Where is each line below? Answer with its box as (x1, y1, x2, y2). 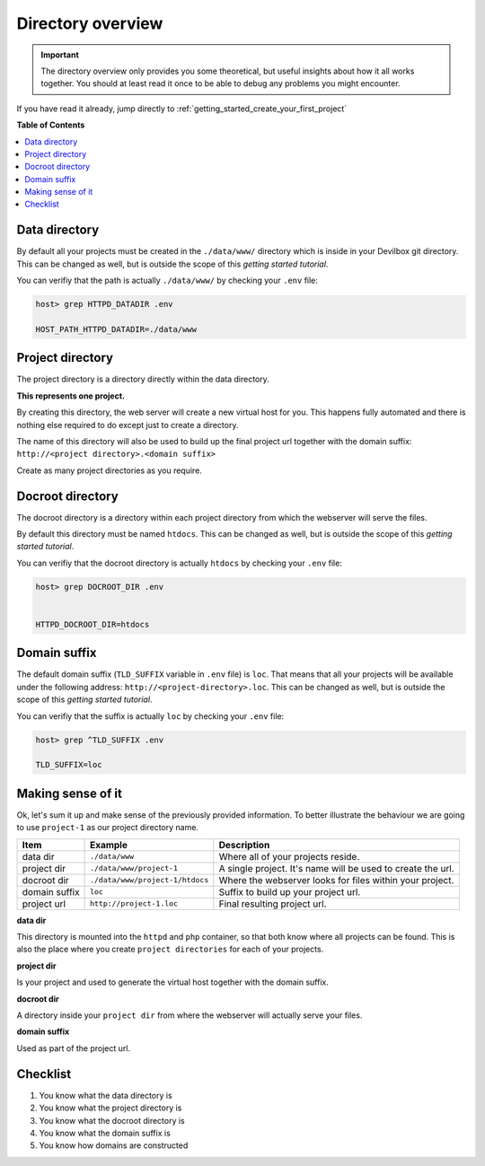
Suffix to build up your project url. (218, 885, 361, 898)
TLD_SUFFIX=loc (35, 759, 102, 770)
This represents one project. (16, 390, 126, 401)
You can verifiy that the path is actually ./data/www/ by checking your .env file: (16, 275, 319, 286)
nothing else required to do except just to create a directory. (16, 419, 239, 430)
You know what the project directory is (39, 1102, 182, 1113)
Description (218, 838, 270, 851)
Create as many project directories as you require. (16, 465, 202, 476)
